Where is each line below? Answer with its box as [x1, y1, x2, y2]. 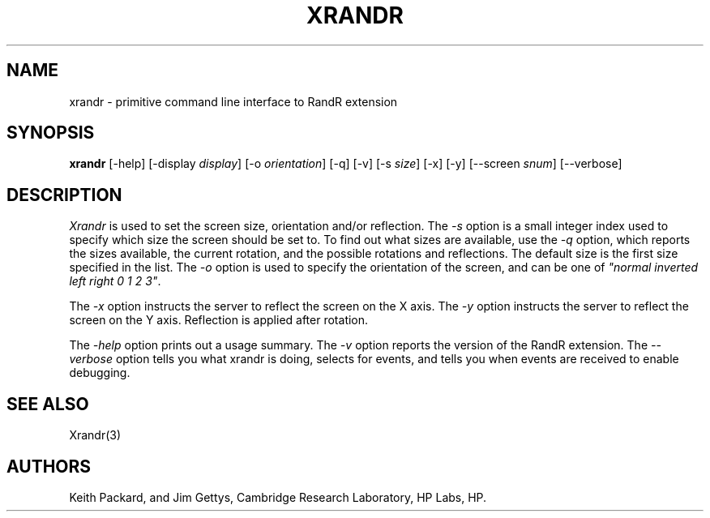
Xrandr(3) [69, 428, 122, 443]
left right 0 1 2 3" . [69, 274, 161, 289]
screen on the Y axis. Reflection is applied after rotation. [69, 313, 369, 327]
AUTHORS [6, 456, 92, 477]
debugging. [69, 366, 130, 380]
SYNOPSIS [6, 122, 95, 143]
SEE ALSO [6, 393, 89, 414]
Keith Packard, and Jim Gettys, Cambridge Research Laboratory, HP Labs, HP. [69, 490, 487, 504]
